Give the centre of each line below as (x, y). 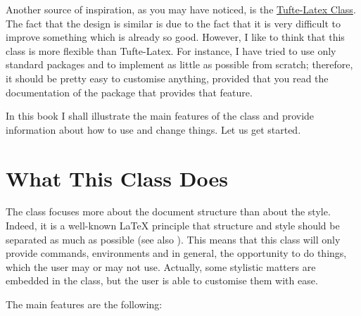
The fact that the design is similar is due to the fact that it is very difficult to (173, 23)
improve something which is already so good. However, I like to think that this (175, 37)
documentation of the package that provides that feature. (129, 92)
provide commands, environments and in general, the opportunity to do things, (176, 253)
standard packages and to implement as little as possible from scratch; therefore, (179, 64)
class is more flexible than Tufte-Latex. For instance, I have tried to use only (171, 50)
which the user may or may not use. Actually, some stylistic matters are (161, 266)
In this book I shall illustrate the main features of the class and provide (160, 116)
